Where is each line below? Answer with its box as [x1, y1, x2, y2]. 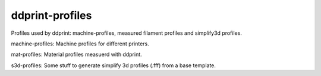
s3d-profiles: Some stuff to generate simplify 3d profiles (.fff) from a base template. [11, 62, 216, 69]
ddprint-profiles [11, 9, 92, 22]
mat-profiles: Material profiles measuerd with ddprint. [11, 51, 142, 58]
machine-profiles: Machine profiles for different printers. [11, 40, 149, 47]
